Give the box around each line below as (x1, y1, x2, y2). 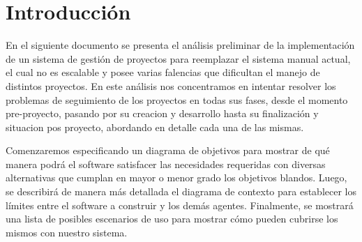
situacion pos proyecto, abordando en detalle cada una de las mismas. (6, 119, 304, 134)
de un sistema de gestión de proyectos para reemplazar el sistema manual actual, (6, 51, 351, 66)
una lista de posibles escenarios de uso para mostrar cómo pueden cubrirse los (6, 211, 338, 226)
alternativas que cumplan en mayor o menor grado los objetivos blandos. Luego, (6, 170, 347, 185)
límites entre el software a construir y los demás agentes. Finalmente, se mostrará (6, 197, 354, 212)
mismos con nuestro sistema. (6, 225, 128, 239)
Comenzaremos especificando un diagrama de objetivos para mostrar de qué (6, 143, 330, 158)
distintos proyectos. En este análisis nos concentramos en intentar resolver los (6, 78, 336, 93)
